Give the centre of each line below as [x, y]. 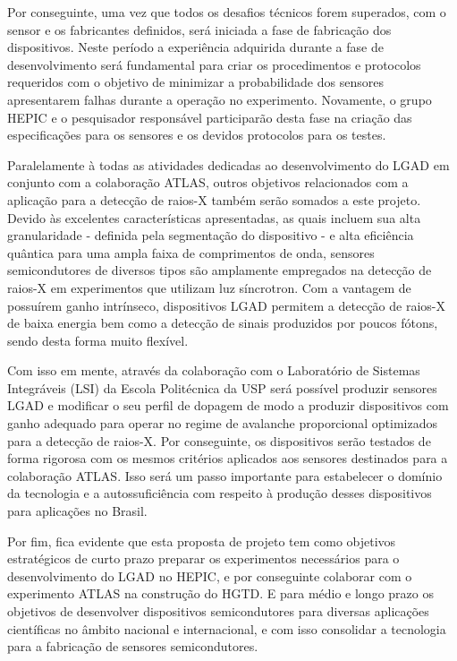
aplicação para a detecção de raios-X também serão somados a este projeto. [214, 199]
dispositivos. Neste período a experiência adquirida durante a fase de [195, 47]
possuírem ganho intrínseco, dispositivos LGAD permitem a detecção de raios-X [226, 305]
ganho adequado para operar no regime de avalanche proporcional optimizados [223, 423]
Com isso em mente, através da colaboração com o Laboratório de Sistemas [214, 370]
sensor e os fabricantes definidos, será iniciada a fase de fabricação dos [199, 29]
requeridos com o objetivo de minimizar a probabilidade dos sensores [195, 82]
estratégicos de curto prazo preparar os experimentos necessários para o [203, 558]
